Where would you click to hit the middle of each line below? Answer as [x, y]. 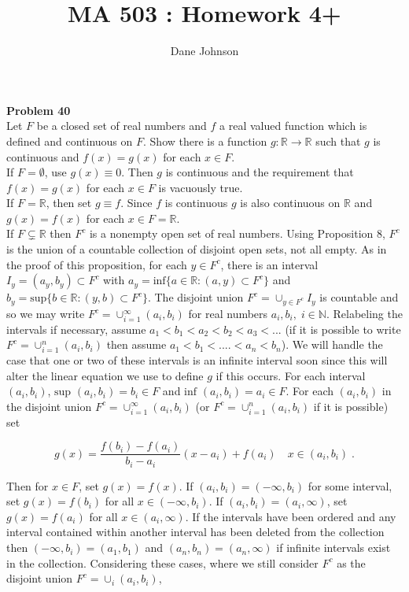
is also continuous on [290, 203]
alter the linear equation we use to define [105, 375]
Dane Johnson [204, 51]
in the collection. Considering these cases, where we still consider [162, 562]
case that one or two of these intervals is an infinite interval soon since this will [197, 360]
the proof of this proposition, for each [97, 264]
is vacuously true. [201, 187]
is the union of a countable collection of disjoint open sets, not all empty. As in [197, 249]
